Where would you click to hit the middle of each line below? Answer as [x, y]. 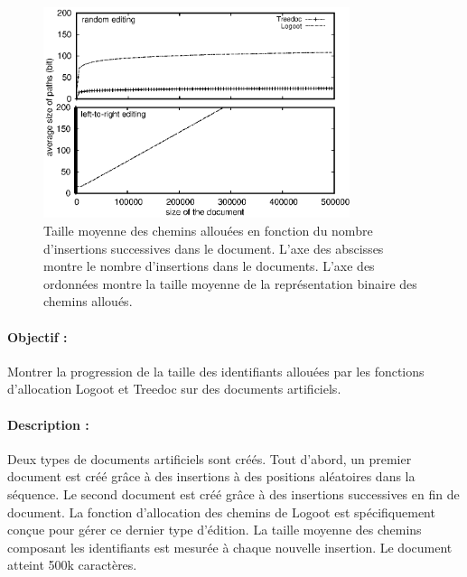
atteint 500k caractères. [72, 565]
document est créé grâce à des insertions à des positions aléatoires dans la [211, 476]
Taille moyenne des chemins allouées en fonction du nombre [208, 230]
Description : [48, 424]
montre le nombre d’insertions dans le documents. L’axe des [209, 266]
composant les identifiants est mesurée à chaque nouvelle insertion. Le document [230, 547]
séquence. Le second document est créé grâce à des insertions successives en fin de [233, 493]
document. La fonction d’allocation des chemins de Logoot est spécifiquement [221, 512]
